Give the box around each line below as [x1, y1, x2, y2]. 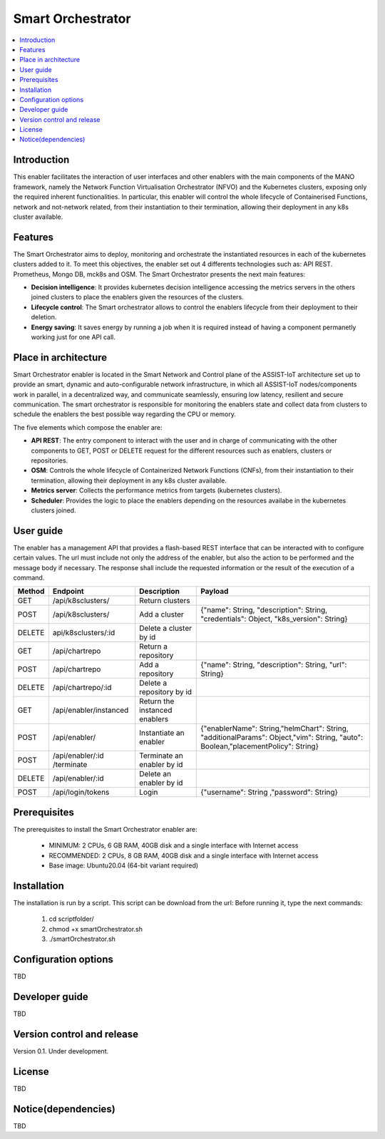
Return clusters [139, 596, 190, 606]
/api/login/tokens [52, 788, 110, 798]
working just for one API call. [31, 332, 115, 341]
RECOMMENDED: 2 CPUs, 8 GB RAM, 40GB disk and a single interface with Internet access [48, 851, 319, 860]
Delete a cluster [139, 624, 192, 634]
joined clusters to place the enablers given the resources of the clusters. [31, 293, 244, 301]
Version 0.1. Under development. [13, 1046, 109, 1055]
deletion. [31, 313, 57, 321]
